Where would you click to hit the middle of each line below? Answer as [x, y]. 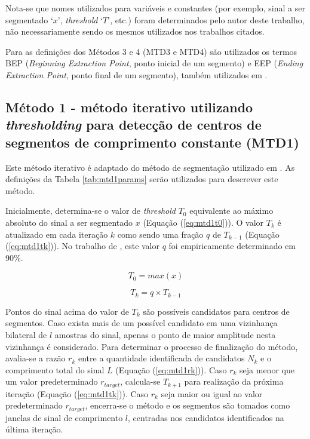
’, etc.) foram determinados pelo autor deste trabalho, [206, 19]
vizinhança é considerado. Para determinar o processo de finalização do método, [152, 346]
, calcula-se [140, 381]
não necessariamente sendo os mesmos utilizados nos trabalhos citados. [135, 31]
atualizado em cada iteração [57, 234]
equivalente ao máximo [231, 211]
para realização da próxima [234, 381]
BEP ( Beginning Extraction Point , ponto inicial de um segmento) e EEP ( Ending [154, 63]
